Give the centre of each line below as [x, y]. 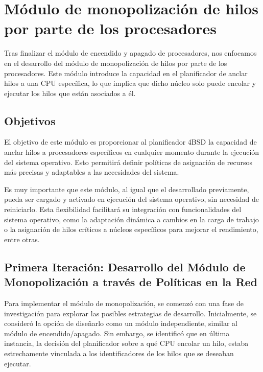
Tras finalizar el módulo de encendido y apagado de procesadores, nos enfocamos [130, 53]
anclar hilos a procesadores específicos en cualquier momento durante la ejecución [132, 152]
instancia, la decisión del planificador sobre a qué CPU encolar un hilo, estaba [126, 343]
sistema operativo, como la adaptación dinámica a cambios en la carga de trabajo [131, 219]
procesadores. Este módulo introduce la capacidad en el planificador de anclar [126, 73]
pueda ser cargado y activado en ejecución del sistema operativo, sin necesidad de [132, 199]
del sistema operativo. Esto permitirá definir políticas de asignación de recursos [128, 162]
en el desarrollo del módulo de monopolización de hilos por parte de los [116, 63]
